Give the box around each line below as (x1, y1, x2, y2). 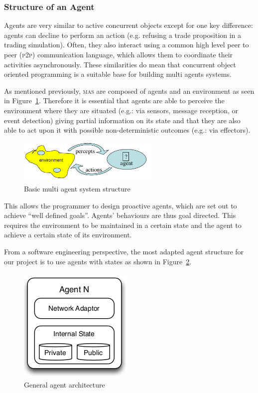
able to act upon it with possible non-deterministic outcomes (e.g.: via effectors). (4, 125, 251, 135)
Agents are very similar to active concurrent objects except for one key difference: (4, 20, 253, 30)
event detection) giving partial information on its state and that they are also (4, 115, 241, 125)
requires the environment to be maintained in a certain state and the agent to (4, 219, 242, 230)
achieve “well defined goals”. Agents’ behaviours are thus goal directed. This (4, 210, 236, 220)
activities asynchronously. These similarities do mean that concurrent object (4, 59, 236, 69)
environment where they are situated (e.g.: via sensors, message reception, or (4, 105, 239, 115)
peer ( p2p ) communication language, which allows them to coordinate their (4, 49, 233, 59)
